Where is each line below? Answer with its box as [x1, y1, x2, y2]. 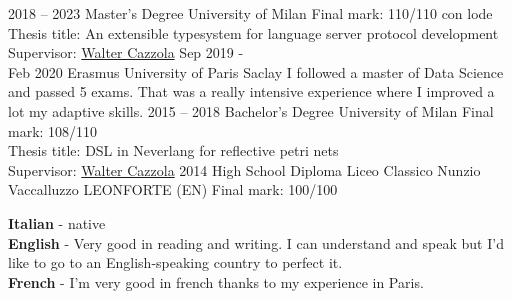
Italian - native [8, 212, 106, 233]
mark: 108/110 [8, 120, 98, 141]
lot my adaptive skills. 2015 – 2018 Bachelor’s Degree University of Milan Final [8, 100, 494, 121]
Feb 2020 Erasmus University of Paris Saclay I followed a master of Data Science [8, 61, 504, 82]
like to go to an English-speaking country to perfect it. [8, 252, 343, 273]
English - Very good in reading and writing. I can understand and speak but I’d [8, 232, 504, 253]
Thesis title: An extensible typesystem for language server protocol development [8, 22, 499, 43]
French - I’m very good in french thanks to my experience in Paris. [8, 271, 424, 292]
